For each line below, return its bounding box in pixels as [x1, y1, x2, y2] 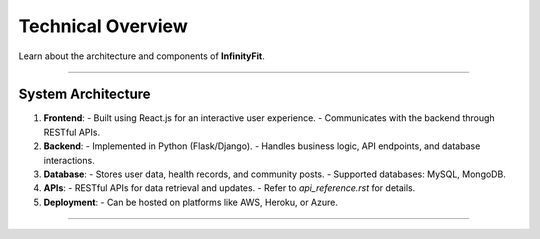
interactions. [43, 154, 95, 166]
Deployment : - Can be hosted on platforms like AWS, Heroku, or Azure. [43, 196, 339, 208]
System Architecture [18, 86, 151, 103]
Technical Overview [18, 15, 189, 37]
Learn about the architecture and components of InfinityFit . [18, 50, 265, 62]
